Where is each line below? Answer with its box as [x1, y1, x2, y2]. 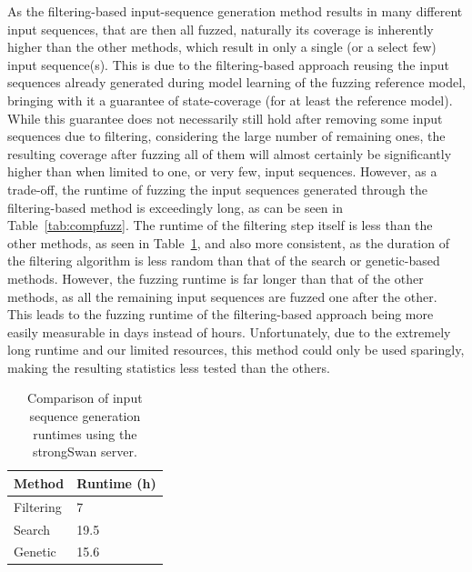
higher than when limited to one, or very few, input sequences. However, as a [7, 162, 437, 181]
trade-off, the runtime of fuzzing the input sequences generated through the [7, 179, 427, 198]
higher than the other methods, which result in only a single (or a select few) [7, 37, 437, 56]
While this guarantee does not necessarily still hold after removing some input [7, 108, 443, 127]
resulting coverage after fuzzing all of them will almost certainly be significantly [7, 144, 452, 163]
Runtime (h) [76, 473, 156, 492]
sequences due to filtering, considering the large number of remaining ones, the [7, 126, 446, 146]
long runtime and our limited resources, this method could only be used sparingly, [7, 340, 465, 359]
